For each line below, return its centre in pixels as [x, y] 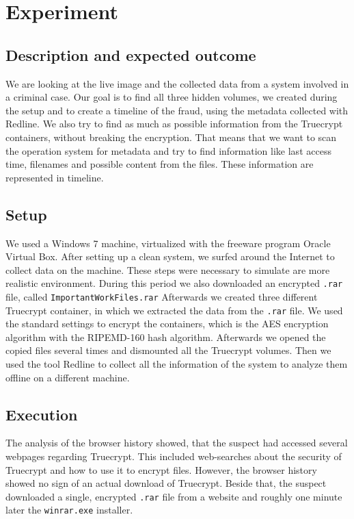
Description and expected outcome [131, 54]
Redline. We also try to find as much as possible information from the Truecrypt [174, 124]
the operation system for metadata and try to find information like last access [168, 150]
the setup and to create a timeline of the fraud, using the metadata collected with [177, 110]
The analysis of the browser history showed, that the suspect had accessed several [177, 443]
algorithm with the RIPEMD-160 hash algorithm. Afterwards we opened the [166, 337]
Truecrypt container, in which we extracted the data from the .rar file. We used [174, 310]
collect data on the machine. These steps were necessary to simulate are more [168, 269]
